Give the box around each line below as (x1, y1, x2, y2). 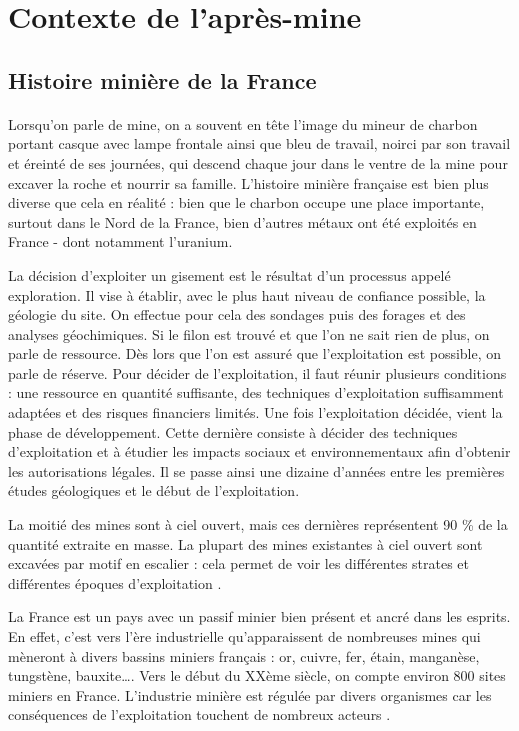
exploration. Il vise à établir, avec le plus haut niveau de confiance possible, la (8, 284, 486, 305)
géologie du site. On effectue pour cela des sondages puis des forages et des (8, 304, 466, 325)
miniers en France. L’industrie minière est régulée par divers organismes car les (8, 684, 492, 705)
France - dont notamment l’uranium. (8, 231, 233, 252)
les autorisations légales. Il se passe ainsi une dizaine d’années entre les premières (8, 460, 505, 481)
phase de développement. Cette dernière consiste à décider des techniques (8, 421, 458, 442)
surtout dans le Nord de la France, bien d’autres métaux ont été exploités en (8, 211, 477, 232)
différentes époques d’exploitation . (8, 572, 222, 593)
